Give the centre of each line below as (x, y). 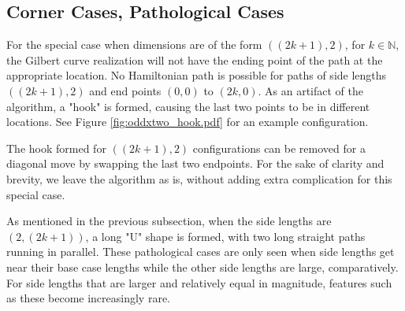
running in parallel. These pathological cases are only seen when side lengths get (201, 252)
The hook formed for (56, 148)
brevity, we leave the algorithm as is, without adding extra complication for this (199, 178)
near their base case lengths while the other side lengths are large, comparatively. (202, 267)
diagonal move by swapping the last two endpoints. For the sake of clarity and (195, 163)
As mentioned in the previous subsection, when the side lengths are (169, 221)
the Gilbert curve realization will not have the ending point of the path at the (195, 59)
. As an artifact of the (311, 90)
